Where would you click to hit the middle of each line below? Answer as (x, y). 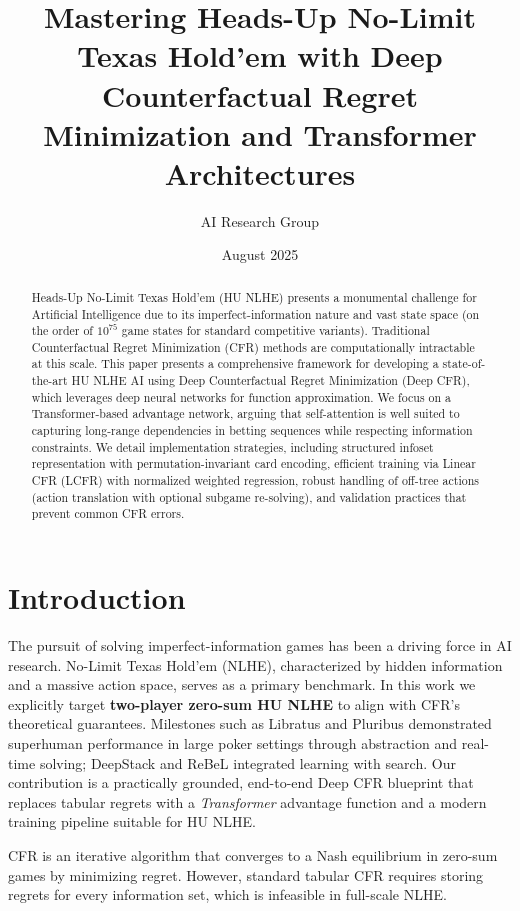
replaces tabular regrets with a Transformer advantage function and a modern (247, 801)
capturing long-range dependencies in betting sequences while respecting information (252, 430)
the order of (62, 330)
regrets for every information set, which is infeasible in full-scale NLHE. (227, 894)
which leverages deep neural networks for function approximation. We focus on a (241, 396)
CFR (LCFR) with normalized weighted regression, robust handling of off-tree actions (255, 480)
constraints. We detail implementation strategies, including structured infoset (232, 446)
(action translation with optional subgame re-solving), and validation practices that (249, 496)
